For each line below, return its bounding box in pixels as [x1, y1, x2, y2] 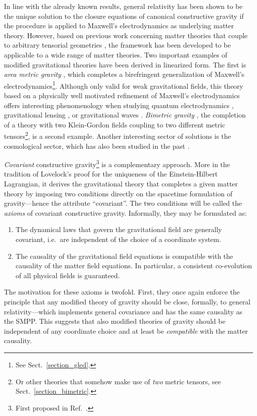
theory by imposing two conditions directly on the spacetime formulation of [4, 188, 233, 198]
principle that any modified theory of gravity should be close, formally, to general [4, 297, 251, 306]
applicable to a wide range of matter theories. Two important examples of [4, 49, 227, 59]
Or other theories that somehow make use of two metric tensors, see [15, 376, 221, 386]
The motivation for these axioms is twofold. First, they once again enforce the [4, 287, 240, 297]
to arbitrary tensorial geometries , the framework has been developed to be [4, 40, 231, 50]
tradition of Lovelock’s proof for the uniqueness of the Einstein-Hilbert [4, 169, 218, 179]
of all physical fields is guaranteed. [15, 270, 120, 280]
